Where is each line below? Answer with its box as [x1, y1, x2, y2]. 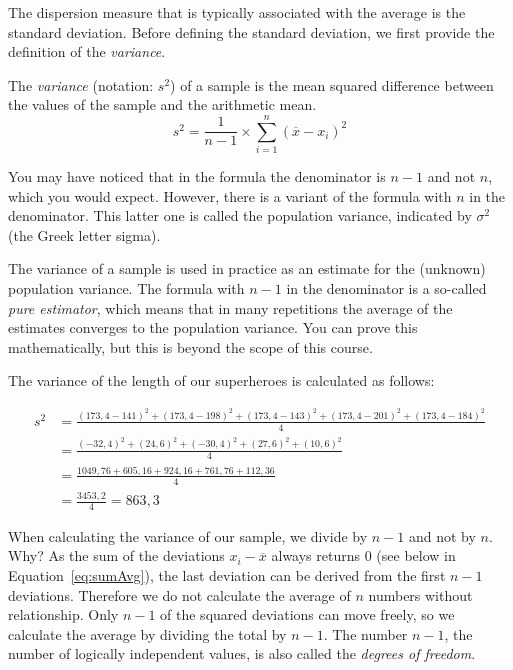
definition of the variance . [8, 41, 166, 62]
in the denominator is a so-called [286, 278, 487, 299]
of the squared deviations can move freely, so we [160, 604, 455, 625]
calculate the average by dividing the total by [8, 623, 287, 644]
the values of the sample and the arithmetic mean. [8, 94, 317, 115]
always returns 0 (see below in [271, 545, 456, 566]
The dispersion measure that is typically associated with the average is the [8, 2, 466, 22]
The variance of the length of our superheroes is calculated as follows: [8, 370, 435, 391]
